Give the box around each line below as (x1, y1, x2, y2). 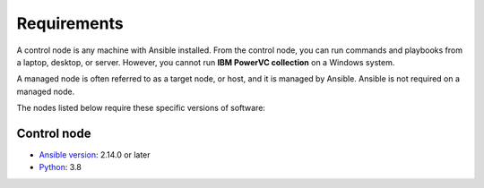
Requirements (16, 13, 125, 33)
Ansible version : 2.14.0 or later (39, 150, 151, 160)
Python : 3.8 (39, 162, 82, 173)
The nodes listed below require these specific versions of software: (16, 103, 266, 114)
